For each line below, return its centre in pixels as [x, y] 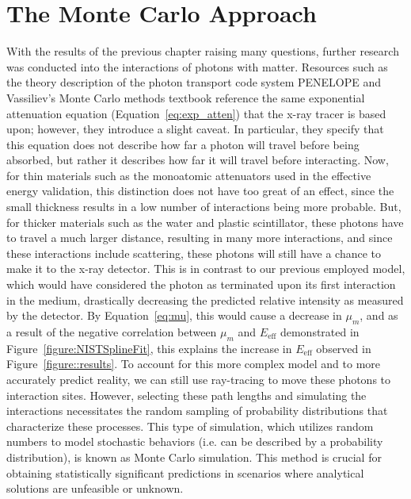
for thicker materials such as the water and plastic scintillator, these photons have [205, 222]
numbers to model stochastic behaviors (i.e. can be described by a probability [195, 441]
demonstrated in [320, 332]
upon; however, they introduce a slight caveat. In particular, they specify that [195, 129]
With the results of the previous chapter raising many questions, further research [203, 51]
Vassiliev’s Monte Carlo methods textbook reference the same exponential [186, 97]
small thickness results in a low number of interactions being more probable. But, [204, 207]
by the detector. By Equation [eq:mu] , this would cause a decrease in [174, 315]
